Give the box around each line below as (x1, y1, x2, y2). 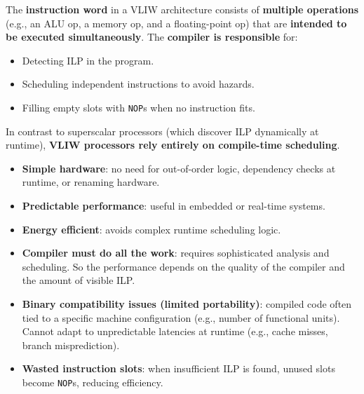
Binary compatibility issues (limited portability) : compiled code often (22, 296, 352, 311)
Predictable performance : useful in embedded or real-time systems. (22, 198, 325, 212)
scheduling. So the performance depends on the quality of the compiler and (22, 259, 345, 273)
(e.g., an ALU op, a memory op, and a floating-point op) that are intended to (6, 15, 347, 30)
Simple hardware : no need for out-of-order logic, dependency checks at (22, 161, 336, 175)
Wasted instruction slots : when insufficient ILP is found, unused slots (22, 361, 335, 376)
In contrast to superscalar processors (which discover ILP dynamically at (6, 123, 319, 138)
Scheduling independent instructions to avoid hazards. (22, 76, 255, 91)
